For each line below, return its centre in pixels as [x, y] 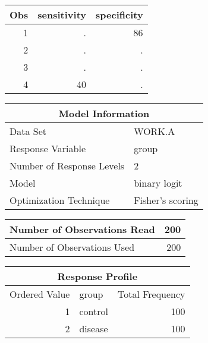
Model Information [104, 113]
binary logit [158, 183]
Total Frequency [151, 294]
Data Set [28, 131]
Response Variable [48, 148]
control [94, 311]
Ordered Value [40, 294]
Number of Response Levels [67, 166]
